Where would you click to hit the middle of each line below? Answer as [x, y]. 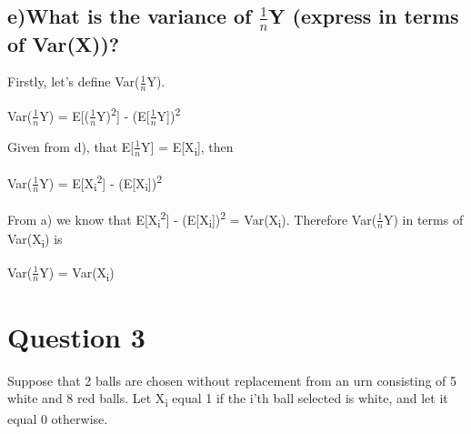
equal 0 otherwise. [58, 418]
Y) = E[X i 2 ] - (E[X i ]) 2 [101, 182]
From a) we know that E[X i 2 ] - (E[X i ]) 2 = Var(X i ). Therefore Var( [192, 219]
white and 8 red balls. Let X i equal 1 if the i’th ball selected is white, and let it [228, 399]
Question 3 [76, 336]
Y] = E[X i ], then [187, 147]
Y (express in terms [364, 16]
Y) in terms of [423, 219]
